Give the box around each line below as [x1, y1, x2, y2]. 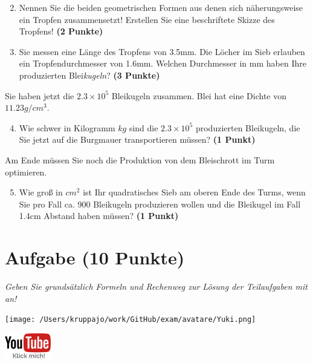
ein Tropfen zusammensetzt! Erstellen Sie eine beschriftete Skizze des [19, 13, 275, 25]
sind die [129, 121, 158, 134]
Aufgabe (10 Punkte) [5, 245, 185, 270]
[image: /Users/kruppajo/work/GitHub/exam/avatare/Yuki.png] [5, 315, 256, 324]
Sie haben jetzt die [5, 89, 74, 102]
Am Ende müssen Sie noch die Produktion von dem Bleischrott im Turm [5, 153, 275, 166]
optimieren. [5, 165, 47, 178]
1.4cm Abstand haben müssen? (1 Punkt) [19, 209, 179, 222]
